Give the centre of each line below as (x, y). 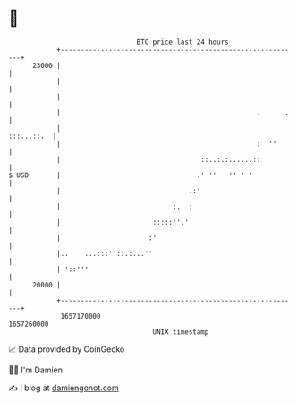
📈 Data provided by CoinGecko (67, 349)
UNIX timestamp (181, 332)
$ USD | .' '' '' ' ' (131, 175)
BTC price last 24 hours (182, 42)
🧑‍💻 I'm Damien (36, 370)
